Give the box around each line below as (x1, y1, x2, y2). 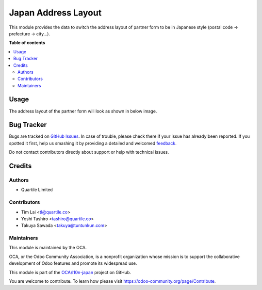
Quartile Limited (21, 187, 53, 193)
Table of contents (9, 40, 46, 46)
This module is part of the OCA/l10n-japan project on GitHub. (9, 269, 131, 275)
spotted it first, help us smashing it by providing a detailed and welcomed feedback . (9, 140, 177, 146)
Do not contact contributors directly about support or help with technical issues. (9, 149, 169, 155)
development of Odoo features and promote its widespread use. (9, 260, 137, 266)
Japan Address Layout (9, 7, 102, 18)
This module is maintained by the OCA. (9, 245, 87, 251)
